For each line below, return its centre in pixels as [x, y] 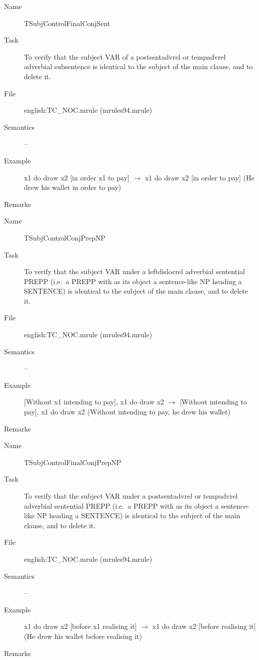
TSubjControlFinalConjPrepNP [73, 462]
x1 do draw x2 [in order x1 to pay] [77, 177]
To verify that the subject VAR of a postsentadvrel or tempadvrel [125, 56]
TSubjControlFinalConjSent [67, 23]
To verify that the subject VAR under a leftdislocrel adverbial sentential [134, 271]
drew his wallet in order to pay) [73, 187]
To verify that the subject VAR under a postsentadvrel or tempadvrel [131, 496]
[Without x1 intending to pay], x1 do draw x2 [94, 402]
